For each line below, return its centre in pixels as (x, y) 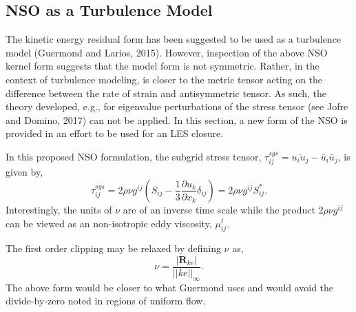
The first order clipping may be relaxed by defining (113, 248)
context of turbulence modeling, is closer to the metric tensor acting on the (164, 79)
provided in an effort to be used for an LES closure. (115, 133)
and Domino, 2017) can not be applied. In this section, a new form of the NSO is (177, 119)
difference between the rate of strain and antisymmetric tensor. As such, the (166, 93)
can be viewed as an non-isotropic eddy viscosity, (109, 223)
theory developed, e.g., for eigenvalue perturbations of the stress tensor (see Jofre (177, 106)
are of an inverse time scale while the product (219, 209)
